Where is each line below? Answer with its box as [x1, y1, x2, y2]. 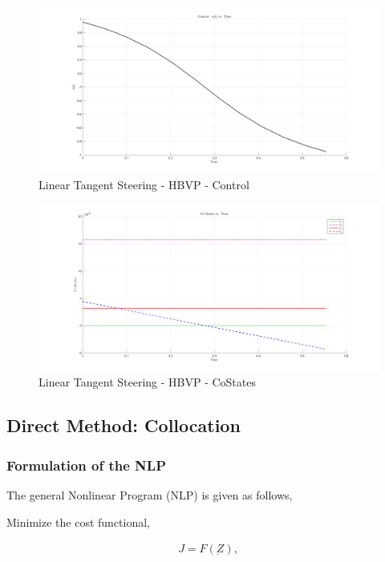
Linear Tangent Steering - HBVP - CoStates [38, 374, 256, 390]
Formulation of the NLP [6, 455, 167, 475]
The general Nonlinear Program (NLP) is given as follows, [6, 486, 293, 503]
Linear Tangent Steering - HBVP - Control [38, 176, 249, 192]
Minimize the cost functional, [6, 513, 150, 530]
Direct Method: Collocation [6, 413, 241, 438]
